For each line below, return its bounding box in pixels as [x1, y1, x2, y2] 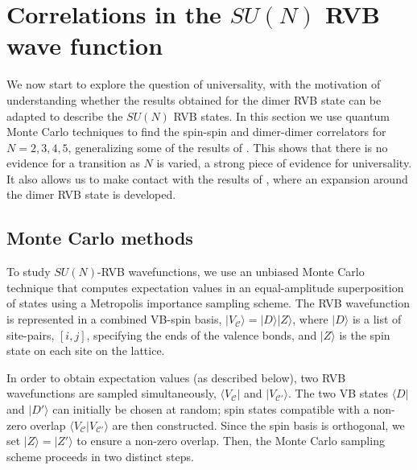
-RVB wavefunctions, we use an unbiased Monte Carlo [97, 263, 365, 280]
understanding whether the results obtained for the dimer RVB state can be [6, 91, 382, 108]
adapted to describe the [6, 107, 123, 124]
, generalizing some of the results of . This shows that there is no [68, 138, 388, 155]
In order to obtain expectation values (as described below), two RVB [6, 369, 346, 385]
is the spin [339, 326, 390, 343]
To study [6, 263, 51, 280]
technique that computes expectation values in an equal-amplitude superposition [6, 278, 404, 295]
